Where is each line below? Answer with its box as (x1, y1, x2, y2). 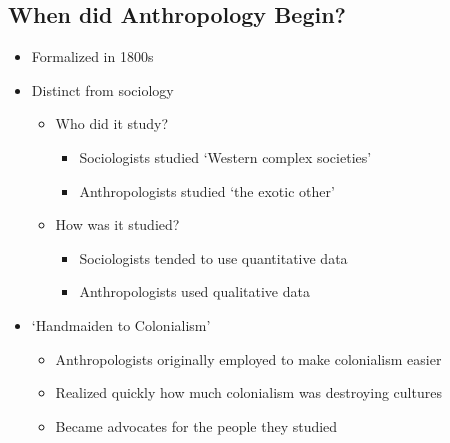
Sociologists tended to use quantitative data (79, 247, 348, 268)
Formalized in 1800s (31, 46, 154, 67)
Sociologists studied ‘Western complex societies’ (79, 146, 372, 167)
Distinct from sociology (31, 79, 174, 100)
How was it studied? (55, 214, 180, 235)
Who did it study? (55, 113, 169, 134)
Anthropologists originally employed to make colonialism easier (55, 348, 442, 369)
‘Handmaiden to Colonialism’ (31, 314, 211, 335)
